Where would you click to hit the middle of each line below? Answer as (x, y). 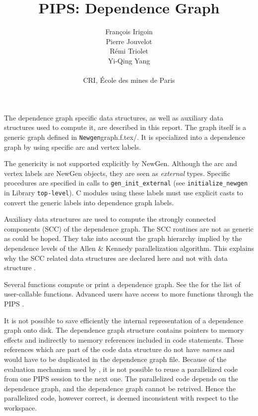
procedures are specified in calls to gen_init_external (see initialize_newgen (126, 183)
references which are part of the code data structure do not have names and (119, 349)
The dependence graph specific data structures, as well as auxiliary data (114, 117)
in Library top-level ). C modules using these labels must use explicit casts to (124, 192)
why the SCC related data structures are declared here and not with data (116, 258)
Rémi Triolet (129, 51)
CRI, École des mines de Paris (129, 80)
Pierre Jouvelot (129, 41)
